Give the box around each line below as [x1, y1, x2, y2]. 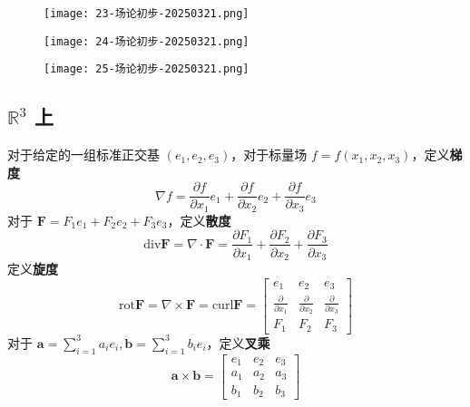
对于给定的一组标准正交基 [7, 145, 160, 164]
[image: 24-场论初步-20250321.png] [44, 34, 250, 48]
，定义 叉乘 [206, 333, 270, 352]
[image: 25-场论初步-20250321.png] [44, 63, 250, 76]
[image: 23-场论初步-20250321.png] [44, 7, 250, 20]
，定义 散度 [167, 210, 231, 229]
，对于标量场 [230, 145, 308, 164]
